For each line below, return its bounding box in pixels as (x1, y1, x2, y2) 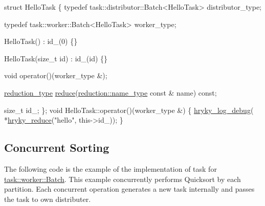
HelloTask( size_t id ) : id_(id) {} (4, 53, 108, 63)
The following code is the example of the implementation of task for (4, 163, 217, 174)
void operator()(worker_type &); (4, 70, 107, 81)
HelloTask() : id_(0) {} (4, 36, 78, 47)
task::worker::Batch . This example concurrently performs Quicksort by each (4, 173, 241, 184)
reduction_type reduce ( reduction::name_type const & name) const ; (4, 87, 217, 98)
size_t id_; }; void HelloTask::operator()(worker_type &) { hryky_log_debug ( (4, 104, 254, 115)
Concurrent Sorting (4, 140, 109, 155)
